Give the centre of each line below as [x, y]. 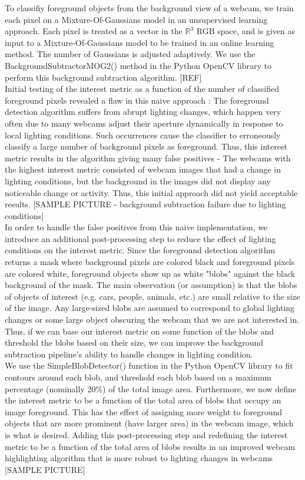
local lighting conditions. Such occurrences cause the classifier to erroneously [143, 135]
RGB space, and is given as [246, 31]
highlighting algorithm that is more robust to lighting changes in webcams [139, 458]
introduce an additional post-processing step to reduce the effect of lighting [140, 238]
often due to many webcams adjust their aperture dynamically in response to [144, 123]
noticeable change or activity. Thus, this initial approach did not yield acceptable [151, 192]
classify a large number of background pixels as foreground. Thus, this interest [146, 146]
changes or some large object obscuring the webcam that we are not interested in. [152, 320]
